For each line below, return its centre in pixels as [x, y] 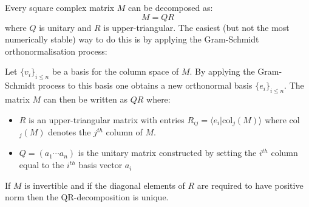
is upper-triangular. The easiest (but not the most [196, 27]
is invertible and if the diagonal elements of [105, 185]
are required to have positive [250, 185]
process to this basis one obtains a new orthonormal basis [145, 85]
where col [282, 119]
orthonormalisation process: [56, 51]
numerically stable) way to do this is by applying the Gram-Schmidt [132, 39]
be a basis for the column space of [115, 71]
